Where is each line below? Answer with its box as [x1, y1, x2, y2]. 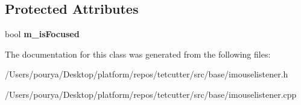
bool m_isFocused [5, 28, 80, 40]
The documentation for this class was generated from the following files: [5, 47, 271, 60]
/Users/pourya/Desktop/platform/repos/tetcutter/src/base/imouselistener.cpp [5, 88, 297, 100]
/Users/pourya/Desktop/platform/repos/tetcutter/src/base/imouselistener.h [5, 68, 288, 80]
